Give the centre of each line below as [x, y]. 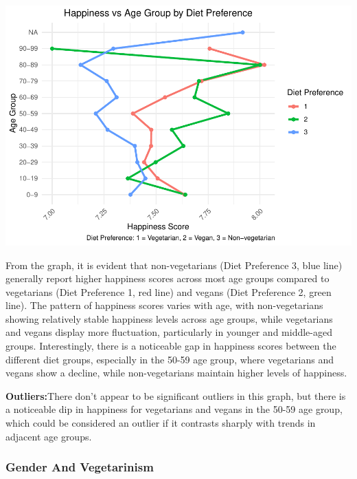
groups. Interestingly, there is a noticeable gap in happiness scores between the [171, 346]
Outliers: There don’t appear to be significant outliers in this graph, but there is [176, 395]
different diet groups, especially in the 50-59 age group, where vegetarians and [170, 359]
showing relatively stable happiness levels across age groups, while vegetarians [169, 318]
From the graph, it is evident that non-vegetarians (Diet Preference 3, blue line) [174, 265]
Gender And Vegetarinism [80, 467]
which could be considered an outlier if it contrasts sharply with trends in [161, 423]
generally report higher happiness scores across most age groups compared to [168, 278]
